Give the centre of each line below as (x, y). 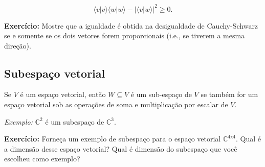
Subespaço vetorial (55, 73)
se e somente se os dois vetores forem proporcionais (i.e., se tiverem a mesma (125, 35)
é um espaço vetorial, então (63, 94)
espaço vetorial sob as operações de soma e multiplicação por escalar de (116, 104)
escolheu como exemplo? (42, 159)
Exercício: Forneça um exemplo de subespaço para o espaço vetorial (113, 139)
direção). (18, 45)
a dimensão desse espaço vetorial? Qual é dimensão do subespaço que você (121, 148)
